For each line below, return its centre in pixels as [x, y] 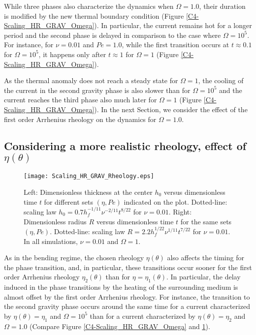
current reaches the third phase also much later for [80, 100]
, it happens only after [72, 54]
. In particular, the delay [204, 277]
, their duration [222, 6]
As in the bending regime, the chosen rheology [74, 258]
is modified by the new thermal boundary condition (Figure [94, 15]
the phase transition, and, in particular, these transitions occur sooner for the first [128, 267]
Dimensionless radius [55, 221]
